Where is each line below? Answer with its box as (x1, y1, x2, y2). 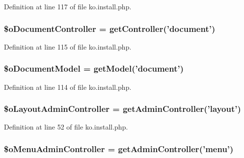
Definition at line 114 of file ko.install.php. (4, 81, 132, 92)
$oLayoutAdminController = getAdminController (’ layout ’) (4, 103, 241, 115)
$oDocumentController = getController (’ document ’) (4, 22, 216, 34)
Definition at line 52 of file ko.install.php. (4, 122, 128, 132)
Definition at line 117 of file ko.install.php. (4, 1, 132, 11)
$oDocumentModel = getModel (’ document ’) (4, 62, 184, 75)
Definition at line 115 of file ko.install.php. (4, 41, 132, 52)
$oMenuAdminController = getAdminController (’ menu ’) (4, 142, 234, 155)
